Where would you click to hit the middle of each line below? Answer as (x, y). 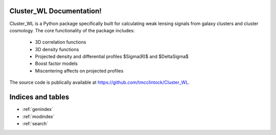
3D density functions (57, 49)
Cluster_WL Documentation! (55, 11)
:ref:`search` (35, 123)
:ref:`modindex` (38, 116)
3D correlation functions (61, 42)
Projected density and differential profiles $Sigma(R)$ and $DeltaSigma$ (112, 57)
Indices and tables (39, 97)
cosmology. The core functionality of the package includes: (72, 30)
